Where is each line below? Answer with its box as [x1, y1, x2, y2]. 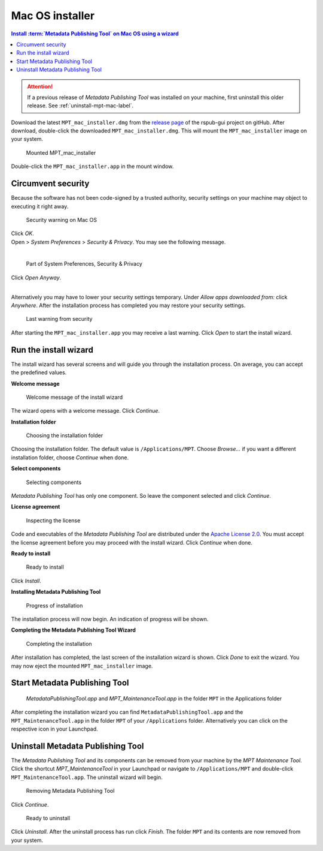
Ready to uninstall [26, 814, 71, 822]
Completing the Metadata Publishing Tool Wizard [11, 627, 136, 634]
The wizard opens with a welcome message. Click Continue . [11, 407, 160, 414]
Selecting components [26, 479, 82, 486]
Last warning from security [26, 315, 93, 323]
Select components [11, 465, 61, 472]
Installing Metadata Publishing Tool [11, 588, 101, 596]
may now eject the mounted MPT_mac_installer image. [11, 662, 153, 669]
